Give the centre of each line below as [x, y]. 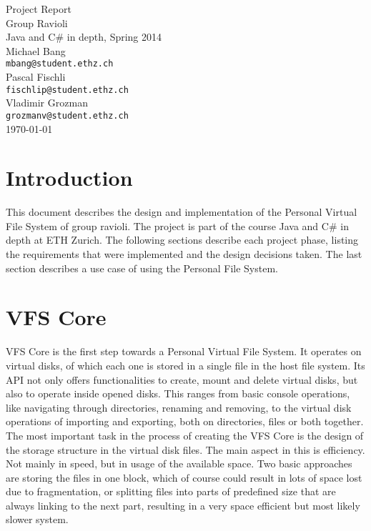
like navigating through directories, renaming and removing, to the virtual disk [179, 407]
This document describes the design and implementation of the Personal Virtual [182, 212]
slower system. [37, 519]
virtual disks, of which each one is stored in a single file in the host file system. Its [185, 365]
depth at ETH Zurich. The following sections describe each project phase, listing [182, 240]
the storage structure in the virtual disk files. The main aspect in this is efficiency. [185, 449]
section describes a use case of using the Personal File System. [142, 268]
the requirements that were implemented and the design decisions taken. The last [184, 254]
